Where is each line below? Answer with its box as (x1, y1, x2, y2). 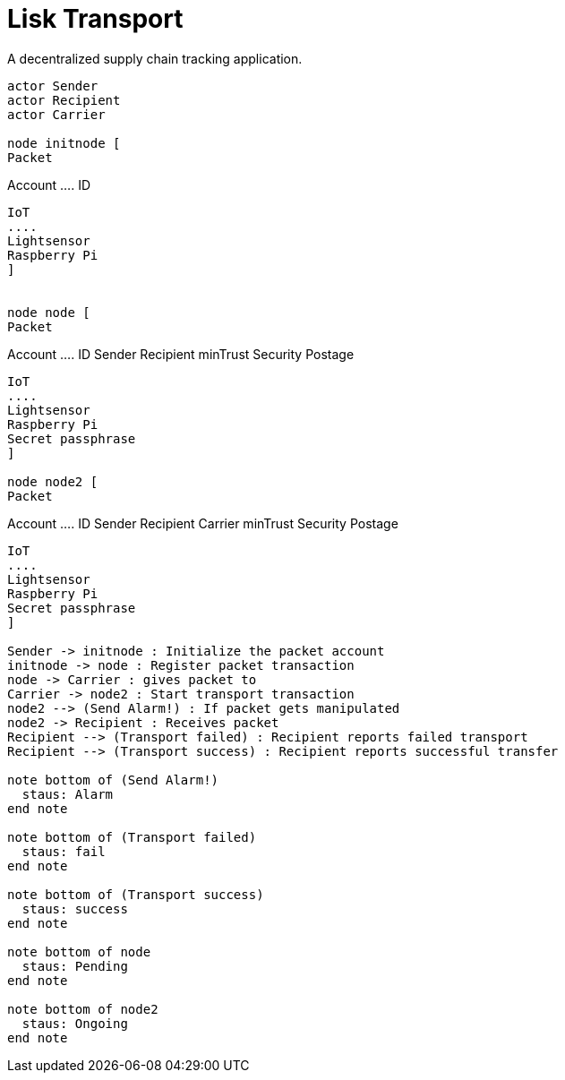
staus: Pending (21, 958, 128, 973)
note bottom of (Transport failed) (7, 829, 257, 844)
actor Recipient (7, 92, 121, 107)
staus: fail (21, 844, 106, 859)
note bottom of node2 (7, 1001, 158, 1016)
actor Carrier (7, 107, 106, 122)
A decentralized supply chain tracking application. (7, 50, 303, 66)
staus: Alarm (21, 786, 114, 801)
